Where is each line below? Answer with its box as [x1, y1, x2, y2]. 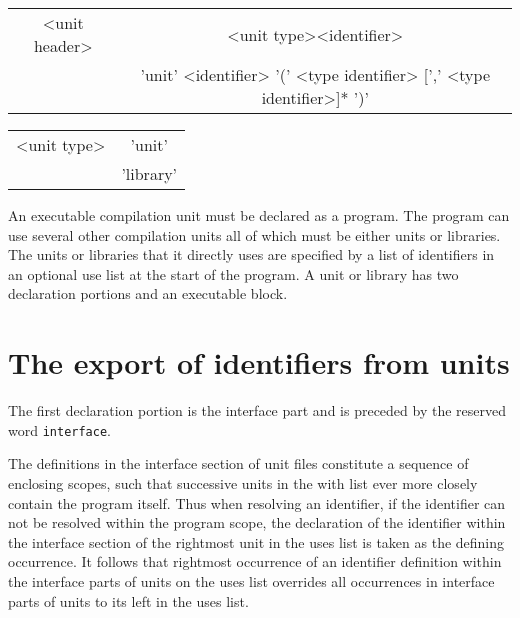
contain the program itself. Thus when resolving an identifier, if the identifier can [8, 492, 506, 513]
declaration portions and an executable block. [8, 283, 288, 304]
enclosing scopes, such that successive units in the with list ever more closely [8, 472, 478, 493]
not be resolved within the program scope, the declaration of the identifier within [8, 512, 506, 533]
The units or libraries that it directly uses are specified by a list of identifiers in [8, 244, 495, 265]
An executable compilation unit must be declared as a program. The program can [8, 205, 510, 225]
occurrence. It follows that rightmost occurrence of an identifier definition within [8, 551, 502, 572]
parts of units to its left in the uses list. [8, 590, 249, 611]
